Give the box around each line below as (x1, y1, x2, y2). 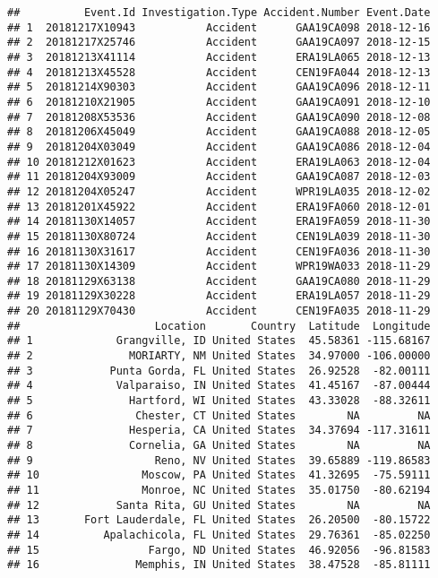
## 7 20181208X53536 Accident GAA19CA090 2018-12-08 (7, 110, 431, 124)
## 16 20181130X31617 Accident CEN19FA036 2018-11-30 (7, 245, 431, 258)
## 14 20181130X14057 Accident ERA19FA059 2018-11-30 (7, 215, 431, 229)
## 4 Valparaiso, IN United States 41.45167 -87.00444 (7, 379, 431, 393)
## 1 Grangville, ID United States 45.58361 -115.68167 (7, 334, 431, 348)
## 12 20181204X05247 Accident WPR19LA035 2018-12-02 (7, 185, 431, 198)
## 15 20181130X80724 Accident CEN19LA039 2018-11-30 (7, 229, 431, 243)
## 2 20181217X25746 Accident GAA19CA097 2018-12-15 (7, 36, 431, 49)
